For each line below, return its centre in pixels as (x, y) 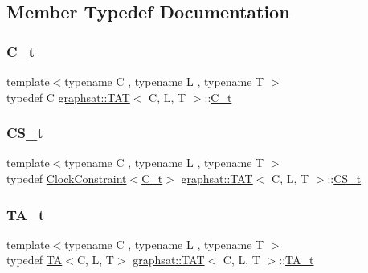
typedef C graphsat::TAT (68, 97)
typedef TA (35, 260)
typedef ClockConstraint (67, 178)
